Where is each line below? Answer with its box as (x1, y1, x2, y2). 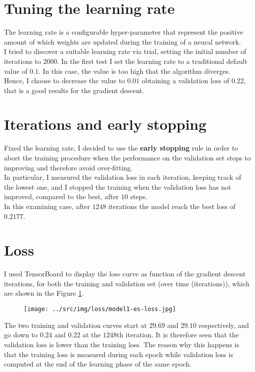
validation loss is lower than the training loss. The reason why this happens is (4, 339, 240, 349)
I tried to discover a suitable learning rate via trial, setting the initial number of (4, 46, 247, 56)
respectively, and (199, 319, 249, 330)
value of (4, 65, 28, 76)
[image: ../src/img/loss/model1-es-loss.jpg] (24, 306, 176, 313)
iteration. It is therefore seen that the (126, 329, 239, 340)
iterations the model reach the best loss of (108, 201, 236, 211)
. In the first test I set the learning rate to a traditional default (57, 55, 248, 66)
